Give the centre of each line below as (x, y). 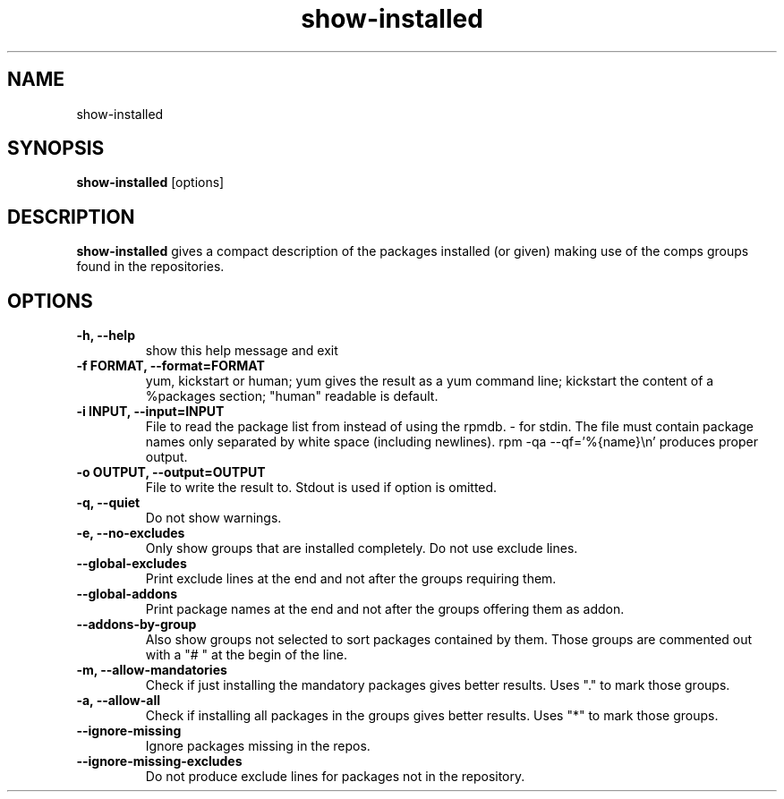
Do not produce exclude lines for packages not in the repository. (335, 777)
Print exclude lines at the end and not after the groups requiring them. (351, 579)
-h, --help (106, 336)
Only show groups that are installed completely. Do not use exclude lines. (362, 548)
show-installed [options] (150, 183)
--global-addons (127, 594)
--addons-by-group (136, 625)
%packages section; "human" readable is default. (292, 396)
